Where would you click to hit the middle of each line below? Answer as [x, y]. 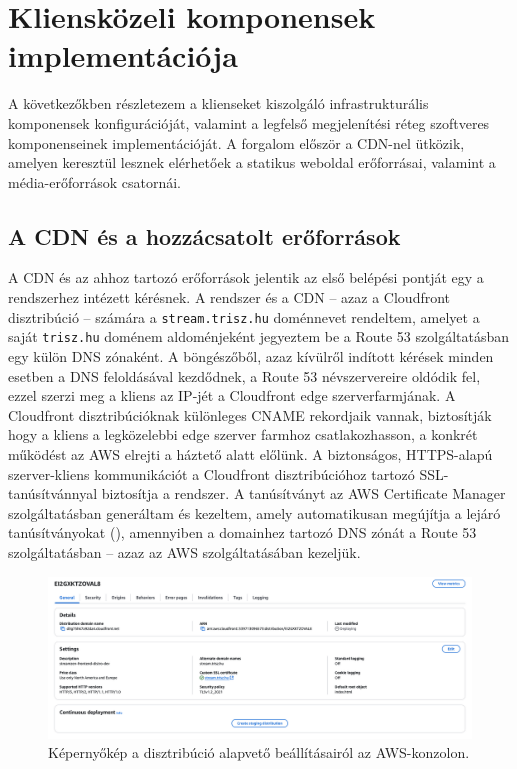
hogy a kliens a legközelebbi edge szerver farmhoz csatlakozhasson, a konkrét [243, 434]
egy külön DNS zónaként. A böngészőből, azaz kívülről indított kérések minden [251, 355]
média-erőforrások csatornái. [94, 181]
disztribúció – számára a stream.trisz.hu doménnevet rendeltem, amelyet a [244, 316]
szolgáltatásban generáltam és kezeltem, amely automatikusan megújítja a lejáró [254, 512]
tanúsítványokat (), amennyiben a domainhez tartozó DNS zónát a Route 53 [242, 532]
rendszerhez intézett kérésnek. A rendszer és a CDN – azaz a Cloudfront [229, 297]
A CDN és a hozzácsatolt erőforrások [204, 235]
